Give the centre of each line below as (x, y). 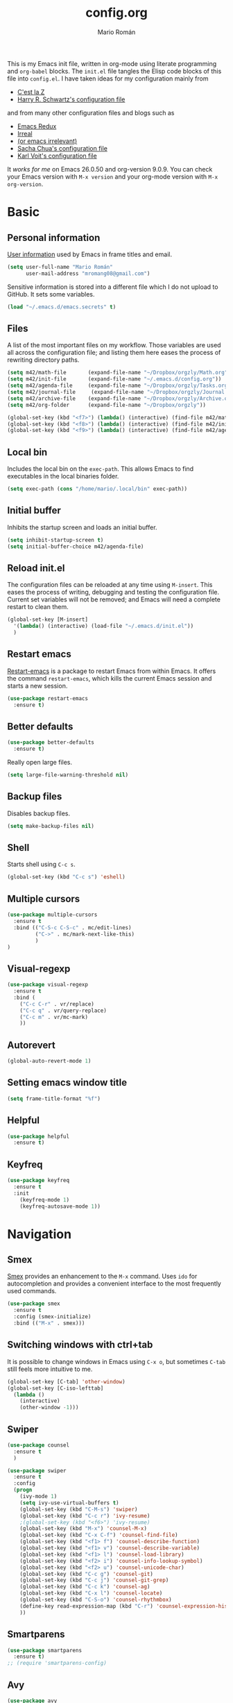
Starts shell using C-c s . (41, 864)
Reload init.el (36, 568)
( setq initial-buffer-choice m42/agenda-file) (76, 547)
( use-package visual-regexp (48, 985)
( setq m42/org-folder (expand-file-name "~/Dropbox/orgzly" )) (107, 405)
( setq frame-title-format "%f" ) (54, 1099)
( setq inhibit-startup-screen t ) (55, 540)
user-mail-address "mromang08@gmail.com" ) (88, 273)
